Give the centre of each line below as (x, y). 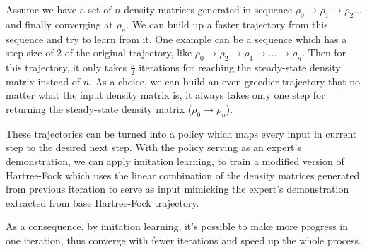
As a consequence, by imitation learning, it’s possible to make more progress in (177, 226)
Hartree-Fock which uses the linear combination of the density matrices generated (183, 175)
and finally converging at (59, 24)
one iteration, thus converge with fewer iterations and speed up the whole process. (184, 240)
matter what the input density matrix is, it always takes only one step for (165, 95)
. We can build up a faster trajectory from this (227, 24)
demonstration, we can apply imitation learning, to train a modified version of (175, 161)
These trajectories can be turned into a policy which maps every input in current (181, 133)
